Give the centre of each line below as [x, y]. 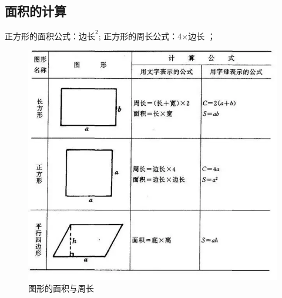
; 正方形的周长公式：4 [140, 36]
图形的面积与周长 [61, 288]
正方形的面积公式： [42, 36]
